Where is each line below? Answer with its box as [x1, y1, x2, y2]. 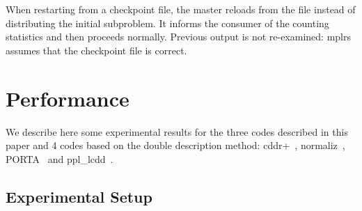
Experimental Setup [6, 185, 152, 207]
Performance [6, 84, 129, 112]
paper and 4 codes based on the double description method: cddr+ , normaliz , [6, 138, 345, 153]
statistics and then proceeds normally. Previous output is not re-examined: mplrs [6, 29, 352, 44]
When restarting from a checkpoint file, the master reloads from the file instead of [6, 2, 356, 16]
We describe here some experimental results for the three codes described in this [6, 124, 348, 139]
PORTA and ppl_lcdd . [6, 151, 113, 166]
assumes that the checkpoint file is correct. [6, 42, 187, 57]
